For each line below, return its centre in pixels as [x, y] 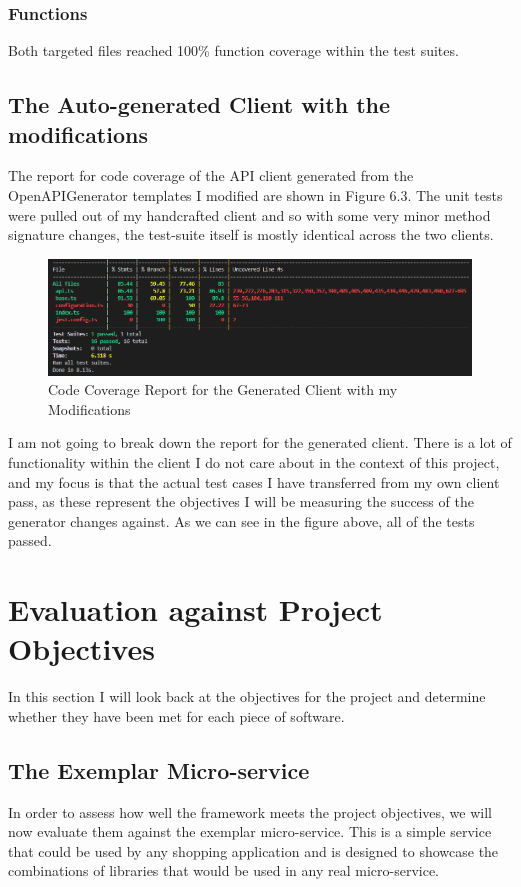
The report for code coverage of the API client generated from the [211, 175]
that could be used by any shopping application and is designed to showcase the [253, 850]
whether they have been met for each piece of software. [176, 715]
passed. [30, 540]
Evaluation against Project [195, 609]
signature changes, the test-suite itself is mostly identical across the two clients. [251, 234]
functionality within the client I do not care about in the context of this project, [254, 462]
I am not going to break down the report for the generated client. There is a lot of [260, 442]
